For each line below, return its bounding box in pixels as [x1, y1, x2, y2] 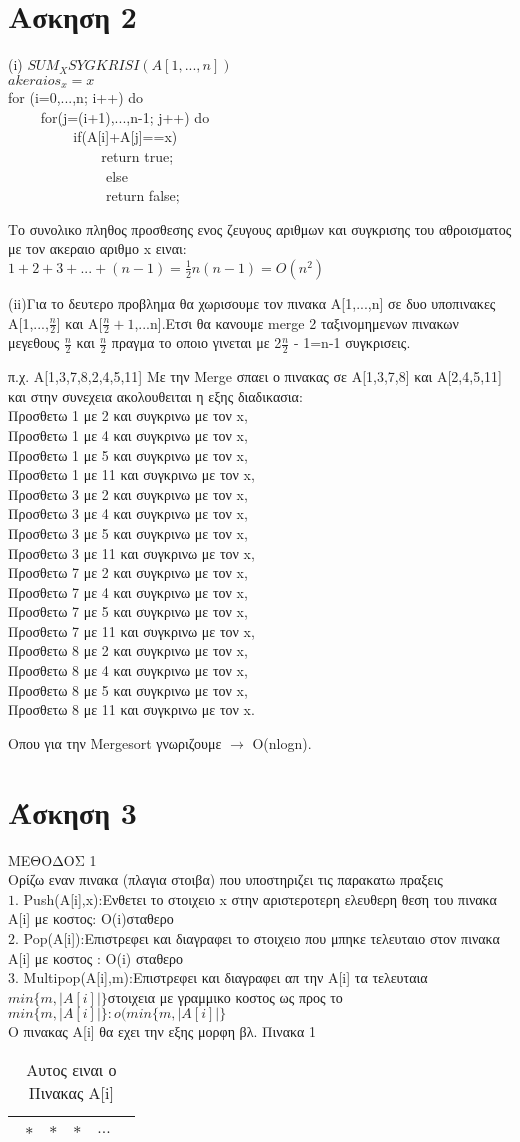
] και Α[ [56, 312, 103, 333]
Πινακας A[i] [28, 1080, 114, 1104]
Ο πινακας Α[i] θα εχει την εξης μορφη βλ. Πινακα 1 [8, 1021, 316, 1042]
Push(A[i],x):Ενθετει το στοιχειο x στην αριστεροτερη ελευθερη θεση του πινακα [23, 888, 497, 909]
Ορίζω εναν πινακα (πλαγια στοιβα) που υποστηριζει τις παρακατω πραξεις [8, 869, 443, 890]
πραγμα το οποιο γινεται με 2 [111, 332, 282, 353]
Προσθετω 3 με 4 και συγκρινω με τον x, [8, 503, 248, 524]
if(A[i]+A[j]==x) [73, 126, 178, 147]
